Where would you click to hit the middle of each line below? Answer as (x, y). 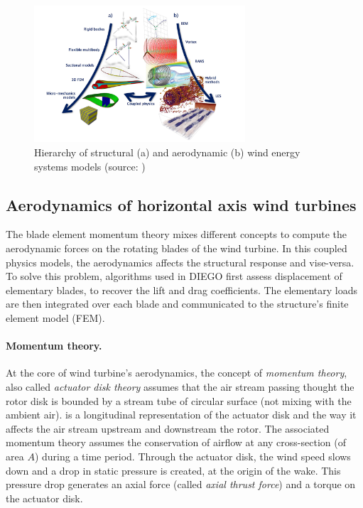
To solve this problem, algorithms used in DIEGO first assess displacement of (174, 276)
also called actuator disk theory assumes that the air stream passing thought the (180, 386)
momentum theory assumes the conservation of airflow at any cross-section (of (176, 442)
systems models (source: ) (90, 166)
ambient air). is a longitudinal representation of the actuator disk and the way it (181, 415)
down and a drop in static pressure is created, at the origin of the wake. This (173, 470)
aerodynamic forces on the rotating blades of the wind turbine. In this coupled (177, 248)
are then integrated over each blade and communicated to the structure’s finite (177, 304)
